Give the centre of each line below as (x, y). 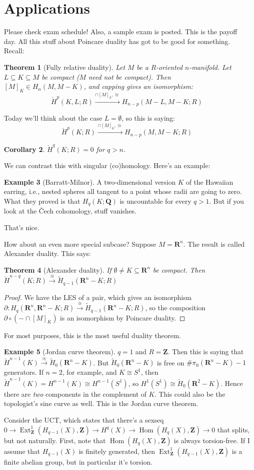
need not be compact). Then (129, 76)
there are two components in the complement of (75, 394)
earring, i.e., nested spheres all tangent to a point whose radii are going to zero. (123, 191)
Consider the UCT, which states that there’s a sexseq (84, 419)
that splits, (233, 429)
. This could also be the (190, 394)
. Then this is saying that (206, 352)
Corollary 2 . (24, 149)
